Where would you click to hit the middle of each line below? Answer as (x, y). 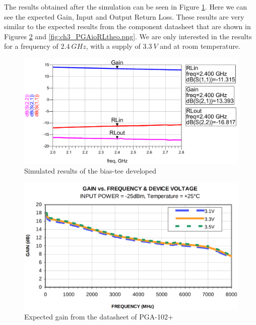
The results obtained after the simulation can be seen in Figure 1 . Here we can (126, 7)
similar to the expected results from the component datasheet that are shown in (127, 26)
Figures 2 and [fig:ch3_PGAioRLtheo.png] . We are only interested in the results (128, 36)
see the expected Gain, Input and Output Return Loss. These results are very (124, 16)
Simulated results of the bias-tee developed (90, 171)
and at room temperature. (200, 46)
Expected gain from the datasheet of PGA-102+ (99, 316)
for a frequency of (31, 46)
